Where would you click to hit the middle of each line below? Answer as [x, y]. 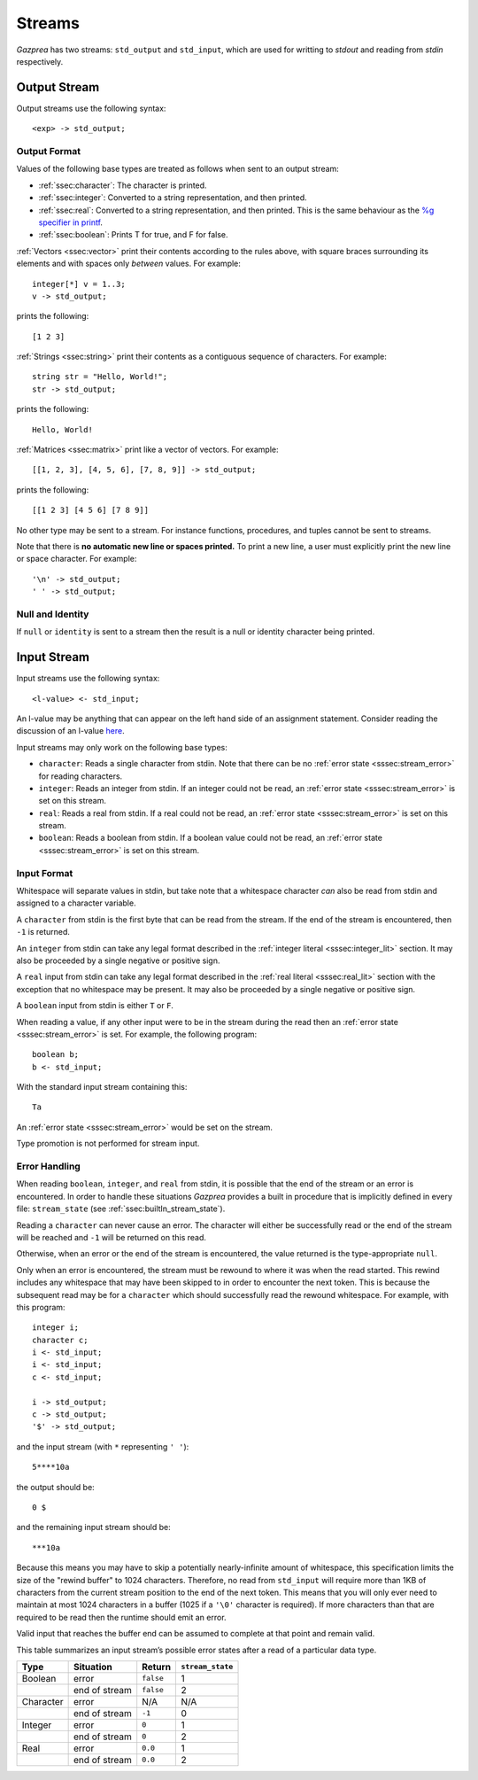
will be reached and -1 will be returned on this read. [112, 1237]
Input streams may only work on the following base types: [122, 747]
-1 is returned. [43, 932]
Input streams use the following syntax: [88, 679]
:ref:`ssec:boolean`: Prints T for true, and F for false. [134, 235]
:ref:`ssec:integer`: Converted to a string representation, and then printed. [173, 198]
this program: [41, 1307]
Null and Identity [53, 614]
